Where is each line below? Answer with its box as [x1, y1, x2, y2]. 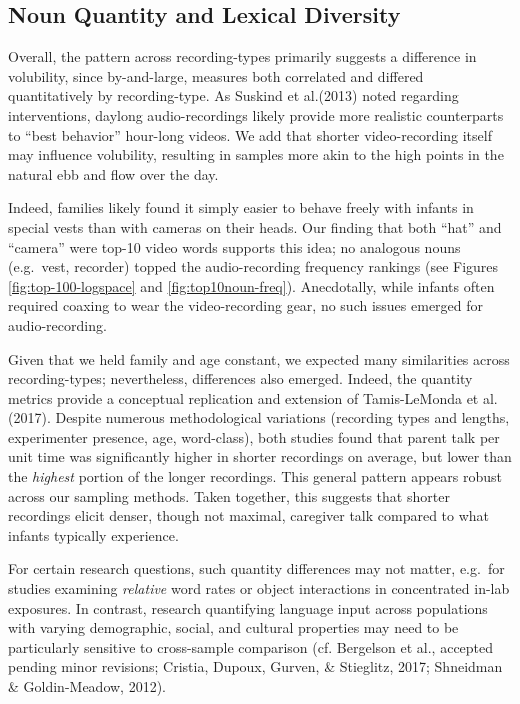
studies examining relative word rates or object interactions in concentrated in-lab [8, 578, 510, 599]
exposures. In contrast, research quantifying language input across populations [8, 597, 488, 618]
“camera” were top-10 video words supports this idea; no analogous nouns [8, 236, 461, 257]
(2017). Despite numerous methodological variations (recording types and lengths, [8, 407, 510, 428]
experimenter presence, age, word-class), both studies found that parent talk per [8, 426, 500, 447]
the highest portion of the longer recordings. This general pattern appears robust [8, 466, 503, 487]
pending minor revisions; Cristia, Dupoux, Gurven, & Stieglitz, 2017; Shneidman [8, 656, 503, 677]
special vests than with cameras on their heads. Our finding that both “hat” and [8, 216, 502, 237]
